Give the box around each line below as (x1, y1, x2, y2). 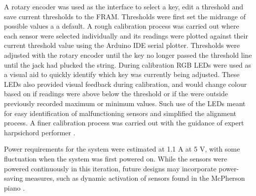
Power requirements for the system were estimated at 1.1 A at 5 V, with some (4, 144, 240, 154)
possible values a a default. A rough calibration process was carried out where (4, 21, 239, 31)
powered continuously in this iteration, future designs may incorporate (4, 163, 217, 173)
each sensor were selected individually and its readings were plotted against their (4, 30, 248, 40)
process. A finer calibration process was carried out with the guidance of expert (4, 118, 244, 128)
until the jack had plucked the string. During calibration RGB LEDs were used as (4, 59, 252, 70)
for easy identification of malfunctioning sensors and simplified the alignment (4, 108, 237, 118)
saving (4, 173, 23, 183)
